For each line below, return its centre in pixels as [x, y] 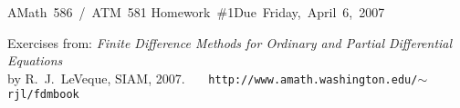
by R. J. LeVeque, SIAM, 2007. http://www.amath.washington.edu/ [213, 78]
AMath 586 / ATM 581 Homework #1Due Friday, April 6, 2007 [196, 12]
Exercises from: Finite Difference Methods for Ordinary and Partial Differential [230, 42]
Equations [35, 60]
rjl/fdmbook [43, 95]
